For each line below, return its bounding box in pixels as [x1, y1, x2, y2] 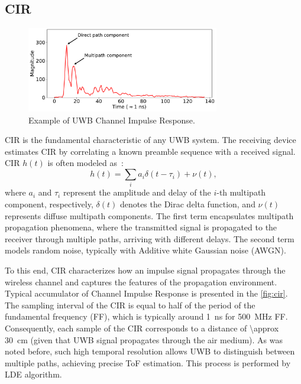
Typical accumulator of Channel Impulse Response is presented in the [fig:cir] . [5, 287, 288, 300]
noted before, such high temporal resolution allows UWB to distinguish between [5, 345, 295, 357]
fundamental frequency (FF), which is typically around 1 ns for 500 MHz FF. [5, 310, 288, 323]
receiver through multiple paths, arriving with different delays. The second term [5, 232, 294, 245]
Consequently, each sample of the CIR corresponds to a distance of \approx [5, 321, 279, 334]
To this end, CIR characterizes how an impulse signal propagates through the [5, 263, 286, 276]
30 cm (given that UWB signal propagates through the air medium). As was [5, 333, 283, 346]
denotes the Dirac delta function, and [119, 198, 255, 210]
